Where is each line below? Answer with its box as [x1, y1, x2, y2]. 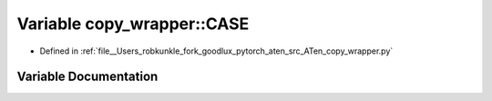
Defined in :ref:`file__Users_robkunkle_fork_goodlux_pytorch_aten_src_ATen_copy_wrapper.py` [39, 45, 394, 56]
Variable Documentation [16, 69, 159, 85]
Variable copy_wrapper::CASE [16, 14, 250, 34]
